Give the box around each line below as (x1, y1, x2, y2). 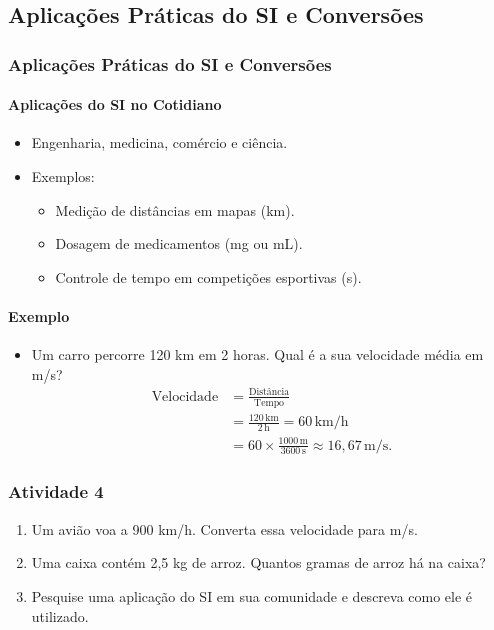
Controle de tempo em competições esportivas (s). (55, 266, 362, 287)
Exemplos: (31, 166, 95, 187)
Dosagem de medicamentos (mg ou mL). (55, 233, 303, 254)
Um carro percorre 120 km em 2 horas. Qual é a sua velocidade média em (31, 344, 484, 365)
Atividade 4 (8, 479, 104, 504)
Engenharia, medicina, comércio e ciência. (31, 132, 288, 153)
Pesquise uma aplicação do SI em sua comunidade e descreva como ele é (31, 585, 473, 606)
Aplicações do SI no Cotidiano (8, 94, 222, 115)
